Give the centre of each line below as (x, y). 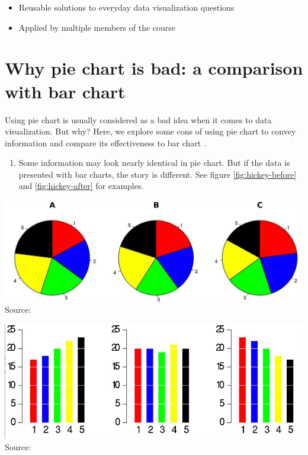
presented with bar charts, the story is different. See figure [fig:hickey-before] (158, 174)
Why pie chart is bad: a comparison (154, 68)
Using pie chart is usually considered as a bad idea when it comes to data (138, 119)
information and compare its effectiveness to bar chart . (105, 142)
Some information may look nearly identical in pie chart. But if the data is (154, 163)
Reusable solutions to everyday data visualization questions (126, 7)
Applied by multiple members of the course (97, 27)
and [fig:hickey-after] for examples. (81, 186)
